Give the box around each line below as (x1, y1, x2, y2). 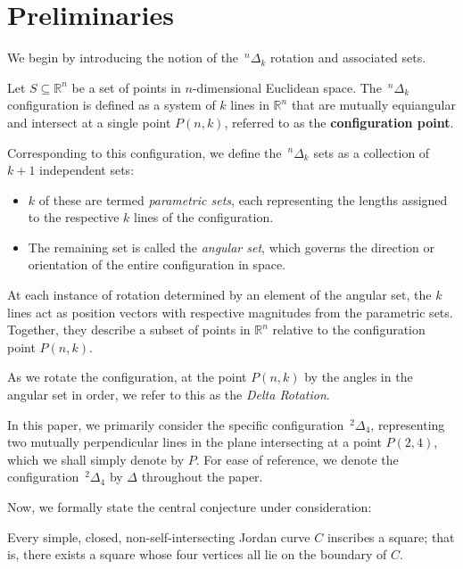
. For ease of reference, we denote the (195, 449, 399, 468)
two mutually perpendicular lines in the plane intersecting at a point (7, 433, 382, 451)
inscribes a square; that (327, 527, 455, 546)
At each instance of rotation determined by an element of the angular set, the (7, 285, 432, 304)
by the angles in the (304, 367, 413, 386)
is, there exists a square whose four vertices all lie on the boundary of (7, 545, 387, 564)
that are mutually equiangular (291, 95, 456, 114)
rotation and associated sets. (269, 48, 426, 67)
